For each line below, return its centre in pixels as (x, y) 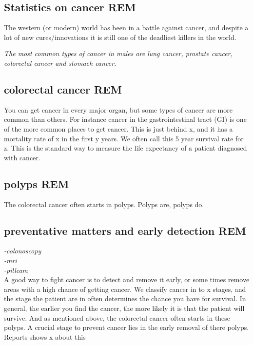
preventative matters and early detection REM (125, 230)
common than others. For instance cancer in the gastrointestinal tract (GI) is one (125, 119)
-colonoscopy (23, 251)
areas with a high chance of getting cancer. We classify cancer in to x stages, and (125, 289)
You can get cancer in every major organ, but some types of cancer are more (118, 109)
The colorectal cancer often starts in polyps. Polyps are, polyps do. (104, 204)
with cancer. (22, 157)
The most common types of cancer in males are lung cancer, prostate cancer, (118, 53)
